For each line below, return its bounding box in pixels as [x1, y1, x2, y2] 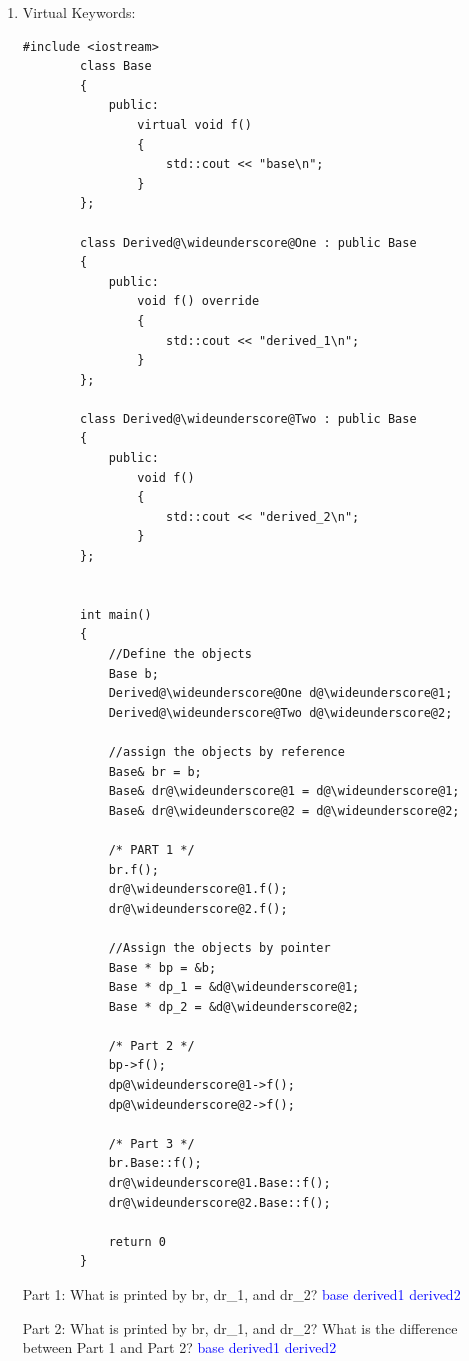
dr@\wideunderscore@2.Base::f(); [108, 1195, 331, 1210]
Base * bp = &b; [108, 960, 217, 975]
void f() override [137, 294, 260, 309]
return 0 [108, 1234, 166, 1249]
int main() [80, 607, 152, 622]
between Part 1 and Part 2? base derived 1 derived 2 [22, 1337, 337, 1358]
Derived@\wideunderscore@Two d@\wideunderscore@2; [108, 705, 453, 720]
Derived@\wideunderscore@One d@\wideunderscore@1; [108, 686, 453, 701]
